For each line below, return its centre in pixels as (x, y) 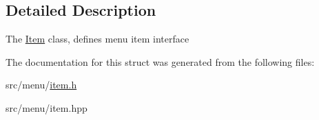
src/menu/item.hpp (47, 107)
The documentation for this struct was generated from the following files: (160, 61)
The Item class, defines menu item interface (97, 39)
